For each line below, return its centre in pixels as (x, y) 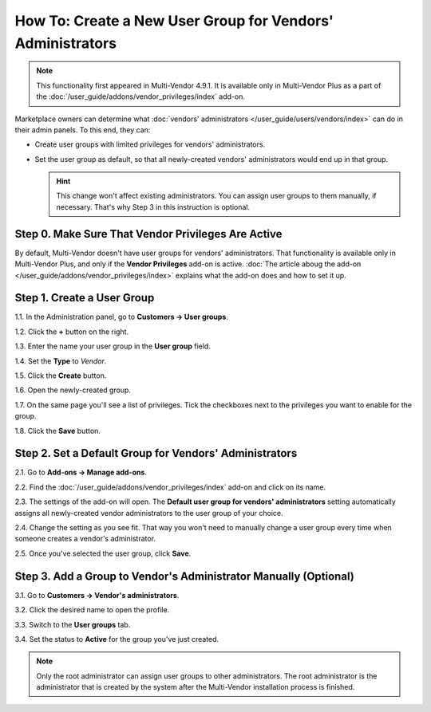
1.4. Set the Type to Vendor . (61, 361)
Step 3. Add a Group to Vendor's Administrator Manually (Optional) (184, 576)
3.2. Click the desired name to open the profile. (92, 610)
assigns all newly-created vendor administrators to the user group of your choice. (149, 513)
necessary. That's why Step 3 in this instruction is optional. (153, 207)
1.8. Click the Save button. (58, 431)
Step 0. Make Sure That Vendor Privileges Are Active (148, 234)
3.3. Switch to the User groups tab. (73, 624)
